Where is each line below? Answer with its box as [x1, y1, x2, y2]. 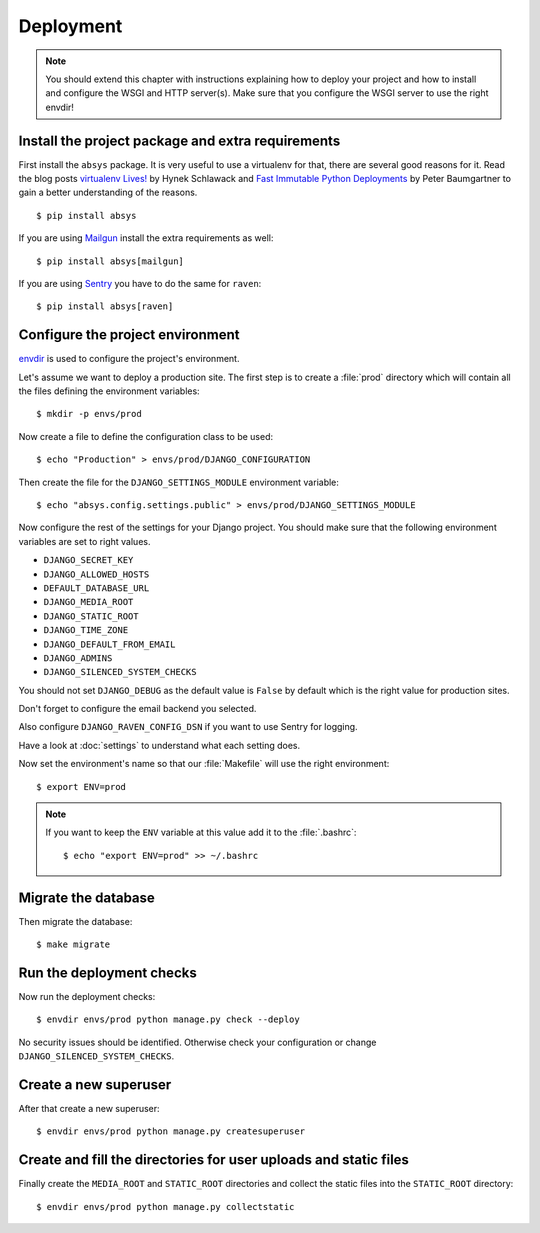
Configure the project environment [18, 326, 240, 344]
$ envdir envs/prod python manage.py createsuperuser [36, 1126, 305, 1137]
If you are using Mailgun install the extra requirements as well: [18, 232, 274, 244]
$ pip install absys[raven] [36, 301, 174, 312]
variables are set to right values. [18, 535, 151, 547]
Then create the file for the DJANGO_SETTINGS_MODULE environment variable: [18, 476, 340, 488]
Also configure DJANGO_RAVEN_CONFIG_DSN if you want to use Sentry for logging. [18, 721, 359, 733]
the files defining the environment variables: [18, 385, 200, 397]
